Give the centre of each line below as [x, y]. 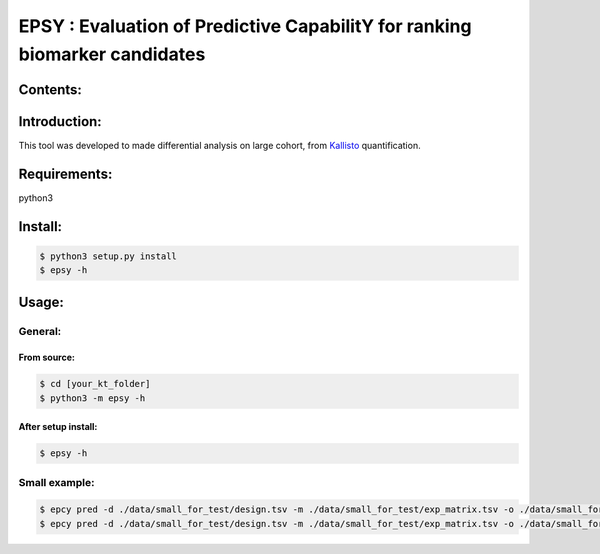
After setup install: [58, 427]
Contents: [50, 89]
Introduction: [60, 121]
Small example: [56, 482]
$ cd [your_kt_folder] [95, 384]
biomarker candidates [112, 54]
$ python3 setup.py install [108, 256]
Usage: [41, 301]
